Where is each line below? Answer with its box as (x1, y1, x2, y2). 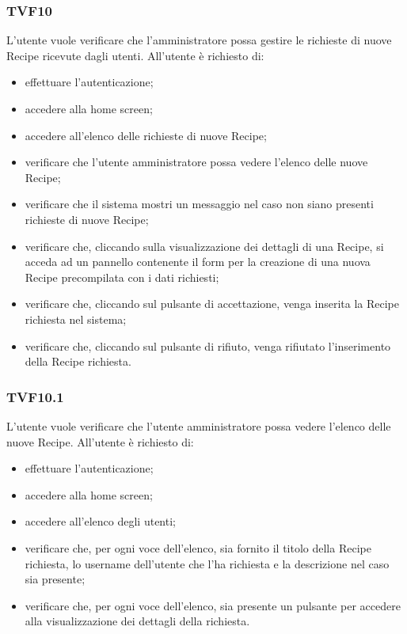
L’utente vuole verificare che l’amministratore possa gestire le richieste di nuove (6, 32, 392, 48)
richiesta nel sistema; (25, 310, 127, 327)
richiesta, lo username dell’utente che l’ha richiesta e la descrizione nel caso (25, 555, 390, 571)
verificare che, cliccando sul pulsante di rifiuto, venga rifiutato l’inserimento (25, 337, 391, 354)
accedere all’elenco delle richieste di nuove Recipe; (25, 127, 267, 143)
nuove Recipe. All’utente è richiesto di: (6, 433, 194, 450)
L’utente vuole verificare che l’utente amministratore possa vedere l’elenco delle (6, 417, 391, 434)
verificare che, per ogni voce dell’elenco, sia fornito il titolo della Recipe (25, 539, 371, 556)
